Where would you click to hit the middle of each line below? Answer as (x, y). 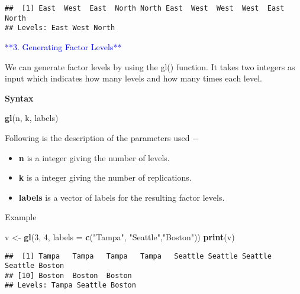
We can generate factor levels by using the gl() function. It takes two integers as (150, 66)
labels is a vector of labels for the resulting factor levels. (122, 197)
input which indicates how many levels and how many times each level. (133, 78)
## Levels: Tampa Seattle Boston (70, 285)
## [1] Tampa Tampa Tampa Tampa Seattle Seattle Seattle (138, 256)
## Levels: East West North (60, 28)
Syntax (19, 98)
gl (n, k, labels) (32, 118)
